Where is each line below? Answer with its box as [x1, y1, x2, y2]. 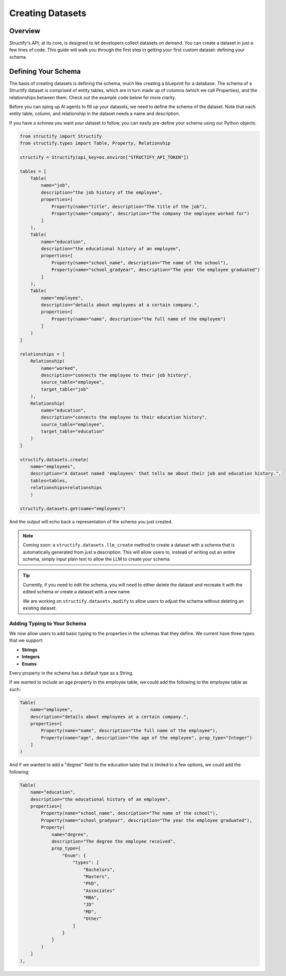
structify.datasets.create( [20, 457, 89, 462]
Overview [9, 27, 41, 35]
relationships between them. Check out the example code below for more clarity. [9, 94, 176, 100]
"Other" [83, 916, 102, 922]
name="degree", [51, 831, 89, 837]
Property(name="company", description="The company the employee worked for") [51, 210, 250, 216]
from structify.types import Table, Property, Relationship [20, 141, 171, 146]
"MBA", [83, 895, 100, 901]
